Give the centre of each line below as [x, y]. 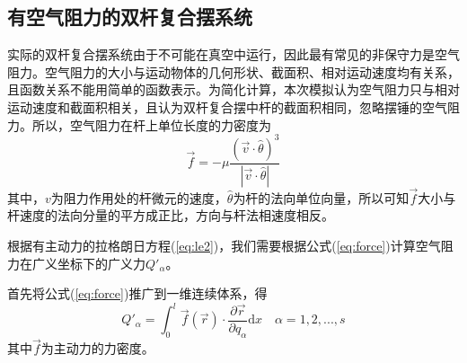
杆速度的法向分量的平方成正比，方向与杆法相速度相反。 [171, 215]
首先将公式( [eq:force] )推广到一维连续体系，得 [137, 293]
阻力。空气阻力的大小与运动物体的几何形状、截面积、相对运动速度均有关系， [233, 71]
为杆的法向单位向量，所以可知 [321, 197]
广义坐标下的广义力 [88, 263]
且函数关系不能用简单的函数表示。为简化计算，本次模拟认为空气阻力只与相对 [233, 89]
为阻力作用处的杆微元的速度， [139, 197]
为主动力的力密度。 [97, 348]
